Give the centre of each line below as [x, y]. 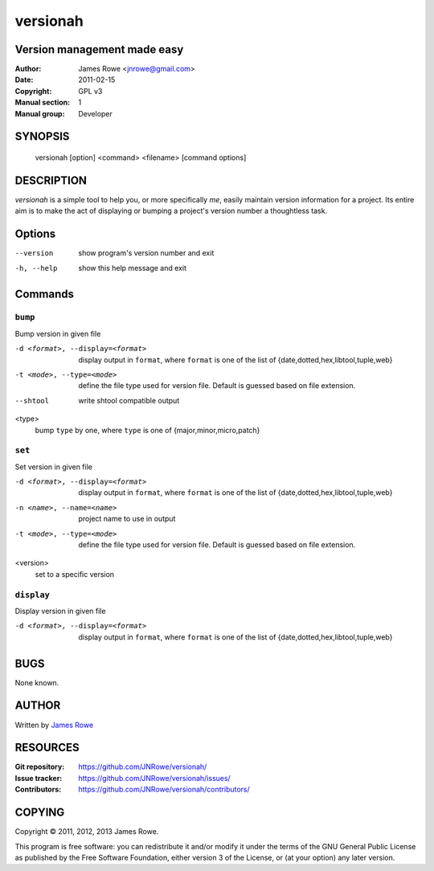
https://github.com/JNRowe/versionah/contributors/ [164, 789]
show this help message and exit [132, 268]
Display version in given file [60, 611]
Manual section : [43, 102]
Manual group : [40, 113]
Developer [95, 113]
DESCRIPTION [51, 180]
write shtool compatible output [129, 400]
